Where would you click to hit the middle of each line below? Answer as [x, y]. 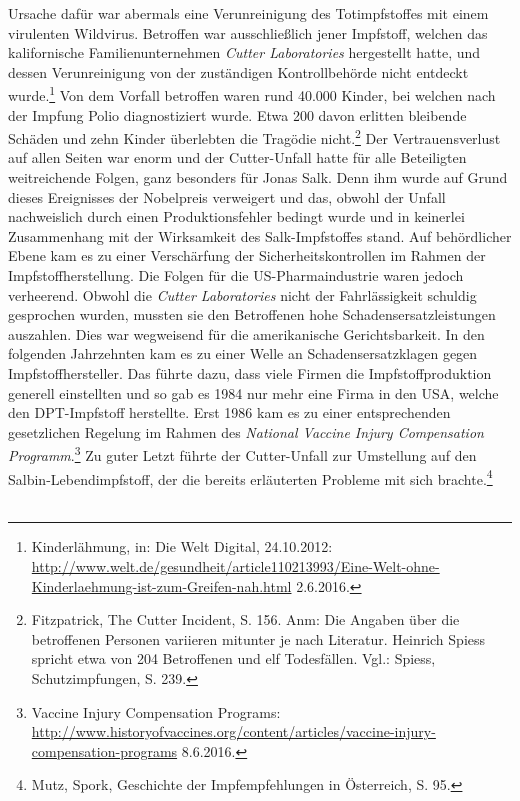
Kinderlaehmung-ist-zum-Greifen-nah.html [161, 585]
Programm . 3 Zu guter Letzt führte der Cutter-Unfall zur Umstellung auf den [242, 454]
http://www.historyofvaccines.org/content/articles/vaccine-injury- [233, 731]
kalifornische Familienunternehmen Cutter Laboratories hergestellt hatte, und [244, 52]
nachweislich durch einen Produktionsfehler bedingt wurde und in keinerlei [236, 216]
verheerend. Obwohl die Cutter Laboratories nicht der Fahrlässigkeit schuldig [242, 294]
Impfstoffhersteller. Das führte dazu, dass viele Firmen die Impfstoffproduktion [250, 373]
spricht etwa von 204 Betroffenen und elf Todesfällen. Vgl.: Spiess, [233, 658]
